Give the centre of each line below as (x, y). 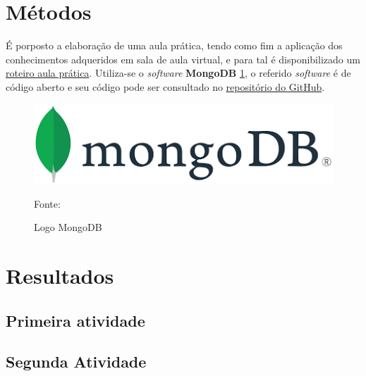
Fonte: (47, 203)
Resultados (60, 276)
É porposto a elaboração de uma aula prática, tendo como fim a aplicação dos (174, 45)
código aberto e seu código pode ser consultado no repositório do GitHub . (165, 86)
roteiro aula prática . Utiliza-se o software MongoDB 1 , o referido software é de (178, 73)
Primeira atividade (75, 320)
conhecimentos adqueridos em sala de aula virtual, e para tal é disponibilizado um (183, 59)
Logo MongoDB (68, 227)
